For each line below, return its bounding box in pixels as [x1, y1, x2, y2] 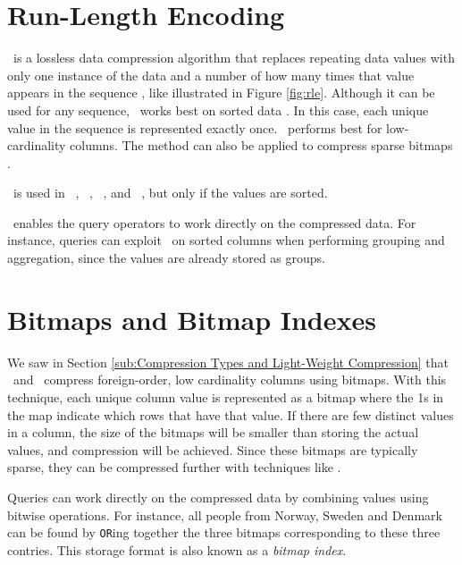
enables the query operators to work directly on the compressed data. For [13, 213, 416, 232]
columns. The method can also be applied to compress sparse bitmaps [70, 136, 453, 155]
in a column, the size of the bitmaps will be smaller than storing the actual [7, 423, 419, 442]
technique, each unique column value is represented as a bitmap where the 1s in [7, 387, 444, 406]
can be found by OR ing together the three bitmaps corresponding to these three [7, 523, 441, 542]
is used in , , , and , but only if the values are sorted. [13, 183, 328, 202]
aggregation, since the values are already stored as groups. [7, 249, 326, 267]
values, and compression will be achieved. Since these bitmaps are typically [7, 440, 418, 459]
